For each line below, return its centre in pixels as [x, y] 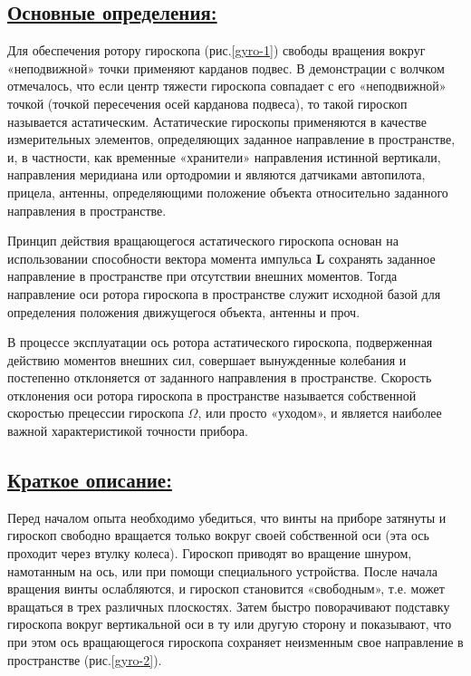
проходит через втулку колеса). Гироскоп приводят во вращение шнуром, [210, 553]
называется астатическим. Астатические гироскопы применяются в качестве [217, 121]
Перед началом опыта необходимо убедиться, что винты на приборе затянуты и [227, 517]
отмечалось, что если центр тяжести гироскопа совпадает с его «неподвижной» [227, 86]
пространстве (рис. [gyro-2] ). [85, 659]
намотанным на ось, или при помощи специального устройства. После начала [222, 570]
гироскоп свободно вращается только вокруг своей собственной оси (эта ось [218, 535]
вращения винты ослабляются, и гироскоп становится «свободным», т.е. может [226, 589]
